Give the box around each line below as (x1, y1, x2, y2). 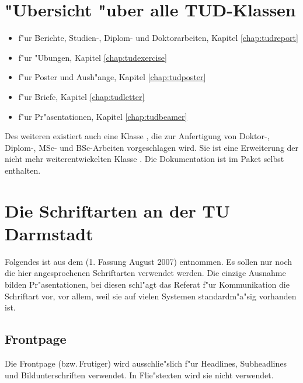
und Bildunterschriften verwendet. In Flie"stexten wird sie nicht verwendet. (5, 368, 274, 381)
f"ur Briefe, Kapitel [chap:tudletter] (18, 90, 145, 102)
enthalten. (5, 164, 41, 176)
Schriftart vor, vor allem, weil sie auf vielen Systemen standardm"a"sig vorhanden (5, 289, 297, 302)
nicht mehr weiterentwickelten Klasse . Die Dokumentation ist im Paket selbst (5, 153, 284, 165)
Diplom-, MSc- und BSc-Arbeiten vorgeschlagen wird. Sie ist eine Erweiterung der (5, 141, 299, 153)
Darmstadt (5, 221, 93, 245)
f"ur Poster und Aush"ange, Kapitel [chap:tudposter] (18, 71, 206, 83)
